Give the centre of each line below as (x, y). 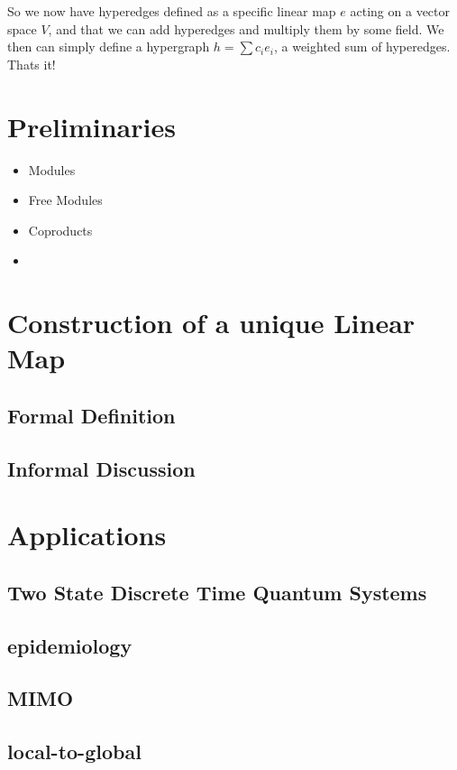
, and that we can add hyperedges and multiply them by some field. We (246, 28)
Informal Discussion (101, 468)
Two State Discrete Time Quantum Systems (217, 592)
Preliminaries (91, 126)
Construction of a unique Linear (211, 323)
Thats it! (32, 64)
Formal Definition (91, 415)
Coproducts (60, 230)
